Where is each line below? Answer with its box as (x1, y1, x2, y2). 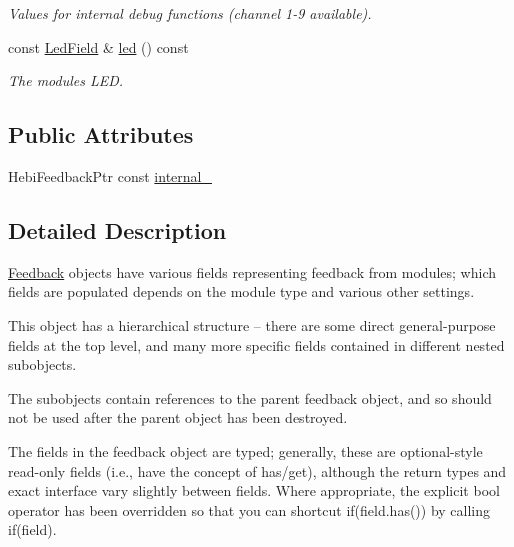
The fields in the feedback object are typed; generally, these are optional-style (8, 440, 483, 461)
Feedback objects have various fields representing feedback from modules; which (8, 261, 497, 282)
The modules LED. (8, 70, 124, 91)
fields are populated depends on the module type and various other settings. (8, 281, 475, 302)
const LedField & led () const (8, 36, 189, 57)
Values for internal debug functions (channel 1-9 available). (8, 3, 372, 23)
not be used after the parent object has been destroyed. (8, 407, 348, 428)
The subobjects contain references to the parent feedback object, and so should (8, 387, 492, 408)
